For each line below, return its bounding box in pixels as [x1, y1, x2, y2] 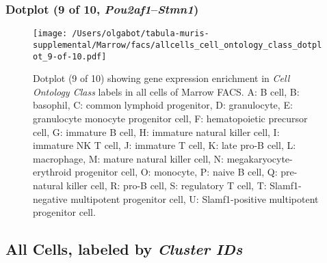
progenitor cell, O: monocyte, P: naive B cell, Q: [75, 165, 278, 179]
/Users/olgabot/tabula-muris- [72, 29, 209, 39]
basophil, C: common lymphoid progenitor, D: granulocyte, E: [33, 98, 293, 112]
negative [33, 191, 68, 206]
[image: [33, 29, 68, 39]
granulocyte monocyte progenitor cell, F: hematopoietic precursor [33, 111, 308, 125]
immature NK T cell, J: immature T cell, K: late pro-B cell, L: [33, 138, 296, 152]
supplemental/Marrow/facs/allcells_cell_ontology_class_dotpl [33, 40, 322, 50]
